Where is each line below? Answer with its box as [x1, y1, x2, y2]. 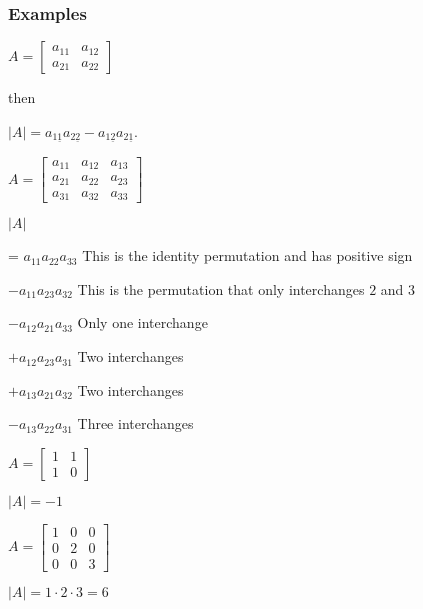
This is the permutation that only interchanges [77, 278, 365, 299]
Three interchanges [77, 413, 194, 434]
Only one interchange [77, 312, 208, 333]
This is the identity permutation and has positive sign [82, 245, 413, 266]
